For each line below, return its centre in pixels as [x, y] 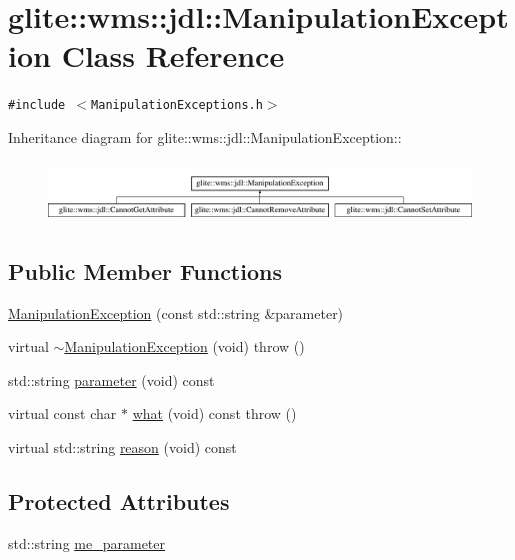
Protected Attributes [119, 501]
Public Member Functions [145, 270]
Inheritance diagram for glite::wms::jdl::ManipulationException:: [205, 136]
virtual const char [62, 413]
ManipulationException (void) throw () [184, 346]
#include [37, 105]
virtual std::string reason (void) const [122, 447]
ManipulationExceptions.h [177, 105]
